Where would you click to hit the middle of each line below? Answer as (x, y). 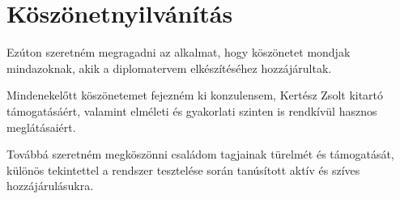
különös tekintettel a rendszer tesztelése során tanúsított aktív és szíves (183, 169)
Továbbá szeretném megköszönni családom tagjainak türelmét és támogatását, (200, 154)
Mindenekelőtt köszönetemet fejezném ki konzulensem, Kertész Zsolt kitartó (195, 95)
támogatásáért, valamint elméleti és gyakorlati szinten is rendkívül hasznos (192, 110)
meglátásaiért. (41, 127)
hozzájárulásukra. (50, 186)
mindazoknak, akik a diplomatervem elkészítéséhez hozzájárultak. (169, 68)
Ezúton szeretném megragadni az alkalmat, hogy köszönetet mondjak (179, 52)
